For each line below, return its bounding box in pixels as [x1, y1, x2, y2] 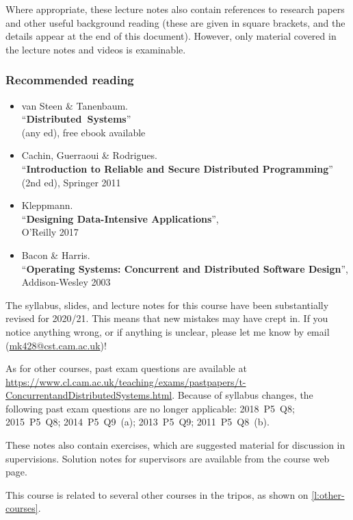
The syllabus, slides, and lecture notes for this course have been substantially [5, 297, 329, 312]
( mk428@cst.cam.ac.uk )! [5, 338, 107, 352]
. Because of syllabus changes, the [172, 388, 313, 402]
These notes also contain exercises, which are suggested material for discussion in [5, 438, 345, 452]
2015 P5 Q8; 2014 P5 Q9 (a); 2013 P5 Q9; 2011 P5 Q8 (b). [5, 414, 270, 429]
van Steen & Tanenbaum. [21, 98, 128, 112]
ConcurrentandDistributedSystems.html [5, 388, 172, 402]
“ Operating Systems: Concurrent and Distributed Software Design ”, [21, 261, 348, 275]
